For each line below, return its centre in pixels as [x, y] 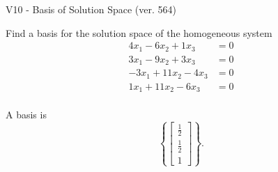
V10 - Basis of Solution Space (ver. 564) [91, 9]
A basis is [26, 115]
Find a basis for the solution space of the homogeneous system [139, 32]
